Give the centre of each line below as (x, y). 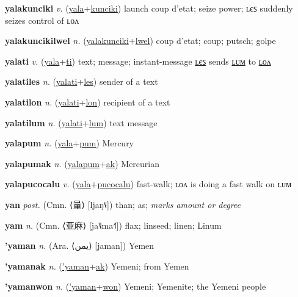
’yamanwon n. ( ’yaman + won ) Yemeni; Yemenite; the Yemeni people (136, 286)
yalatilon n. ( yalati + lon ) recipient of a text (88, 102)
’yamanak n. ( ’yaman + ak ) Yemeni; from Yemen (97, 266)
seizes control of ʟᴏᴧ (42, 20)
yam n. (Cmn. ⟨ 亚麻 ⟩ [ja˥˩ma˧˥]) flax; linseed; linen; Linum (113, 225)
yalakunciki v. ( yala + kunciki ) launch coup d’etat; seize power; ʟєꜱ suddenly (149, 8)
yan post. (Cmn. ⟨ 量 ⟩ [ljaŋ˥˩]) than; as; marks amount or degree (123, 204)
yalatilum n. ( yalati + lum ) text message (81, 122)
